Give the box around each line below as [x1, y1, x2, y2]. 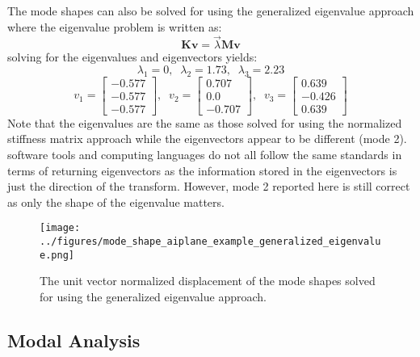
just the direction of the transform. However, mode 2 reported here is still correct [7, 178, 410, 195]
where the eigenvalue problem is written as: [7, 18, 222, 35]
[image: [40, 222, 81, 234]
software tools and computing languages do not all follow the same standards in [7, 146, 402, 163]
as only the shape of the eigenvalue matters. [7, 193, 225, 210]
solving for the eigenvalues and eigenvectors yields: [7, 48, 258, 65]
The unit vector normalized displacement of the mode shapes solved [40, 272, 376, 289]
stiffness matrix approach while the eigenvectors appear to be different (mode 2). [7, 130, 407, 147]
